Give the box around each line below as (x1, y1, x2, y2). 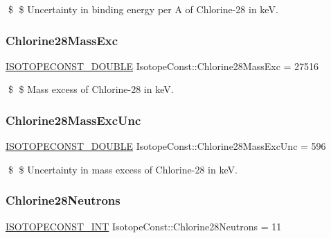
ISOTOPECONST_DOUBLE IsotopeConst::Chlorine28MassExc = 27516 (6, 58, 319, 73)
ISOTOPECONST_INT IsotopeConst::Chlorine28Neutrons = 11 (6, 219, 282, 233)
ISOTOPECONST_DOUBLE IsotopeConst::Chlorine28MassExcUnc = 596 (6, 139, 326, 153)
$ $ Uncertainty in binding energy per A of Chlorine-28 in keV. (8, 2, 278, 16)
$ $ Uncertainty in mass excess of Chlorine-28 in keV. (8, 162, 238, 176)
